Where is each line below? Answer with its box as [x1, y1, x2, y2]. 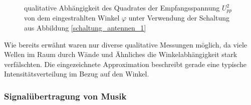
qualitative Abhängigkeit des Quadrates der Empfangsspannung [24, 2, 220, 12]
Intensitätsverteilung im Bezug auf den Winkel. [4, 68, 149, 79]
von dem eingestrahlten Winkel [24, 12, 120, 23]
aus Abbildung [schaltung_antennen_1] [24, 22, 146, 33]
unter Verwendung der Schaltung [128, 12, 229, 23]
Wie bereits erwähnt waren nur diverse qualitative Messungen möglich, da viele [4, 39, 247, 49]
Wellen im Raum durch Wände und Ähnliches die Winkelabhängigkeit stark [4, 49, 237, 59]
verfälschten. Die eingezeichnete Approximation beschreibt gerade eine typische [4, 58, 246, 69]
